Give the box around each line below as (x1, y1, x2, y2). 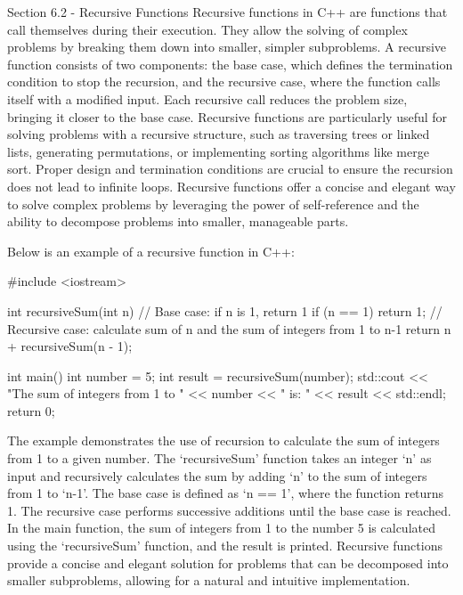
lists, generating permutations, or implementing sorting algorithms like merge (7, 142, 429, 160)
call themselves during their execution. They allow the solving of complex (7, 20, 408, 38)
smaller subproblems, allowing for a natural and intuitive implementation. (7, 571, 410, 590)
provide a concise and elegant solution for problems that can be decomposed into (7, 553, 449, 572)
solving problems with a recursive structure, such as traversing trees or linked (7, 125, 430, 143)
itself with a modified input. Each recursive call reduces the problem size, (7, 89, 408, 108)
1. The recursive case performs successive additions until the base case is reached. (7, 501, 451, 519)
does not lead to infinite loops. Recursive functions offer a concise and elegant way (7, 176, 456, 195)
